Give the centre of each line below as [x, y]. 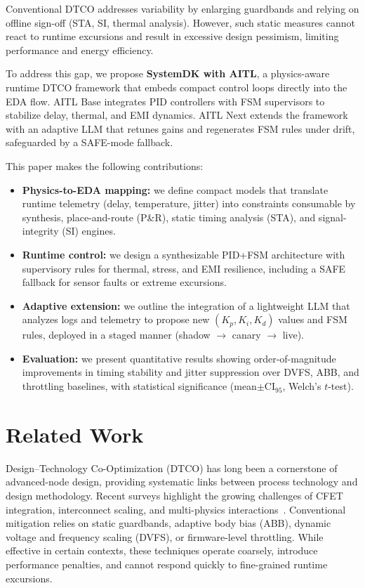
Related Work [75, 434]
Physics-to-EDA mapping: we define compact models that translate [175, 189]
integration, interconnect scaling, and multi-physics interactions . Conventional [176, 509]
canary [246, 335]
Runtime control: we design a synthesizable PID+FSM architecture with [184, 254]
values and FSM [313, 319]
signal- [332, 217]
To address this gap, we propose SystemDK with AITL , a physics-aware [168, 73]
